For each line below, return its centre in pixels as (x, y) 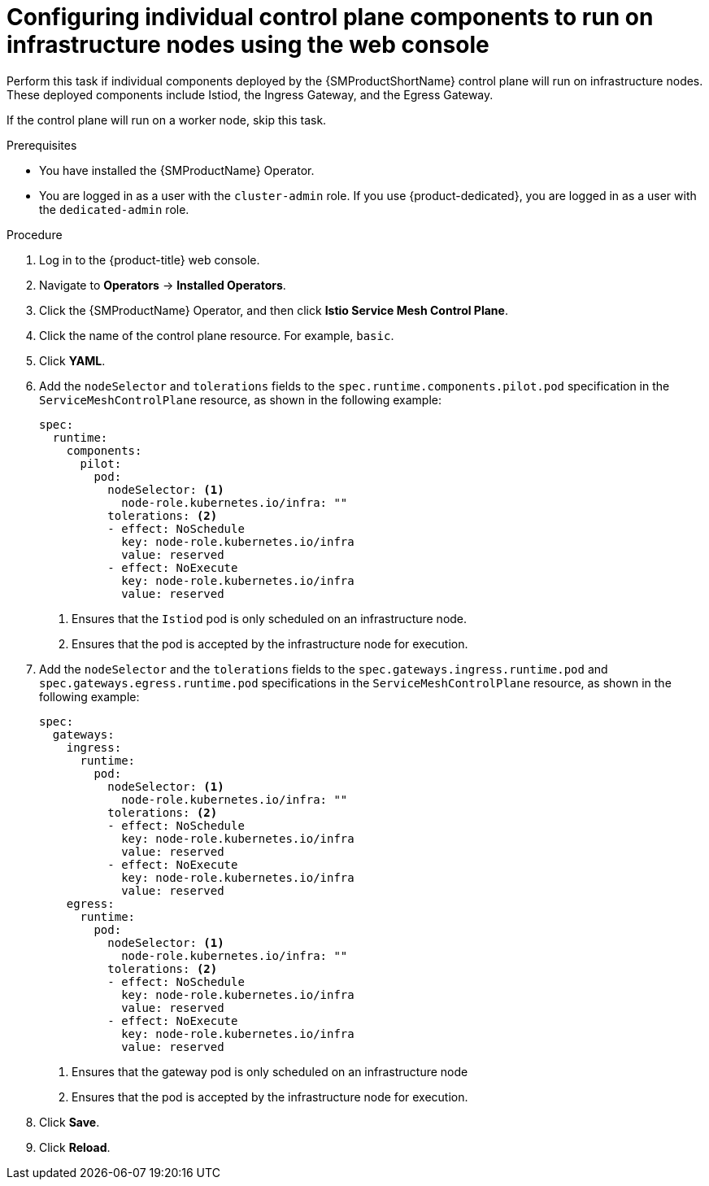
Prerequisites (42, 145)
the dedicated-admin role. (114, 209)
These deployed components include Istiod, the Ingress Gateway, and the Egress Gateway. (250, 94)
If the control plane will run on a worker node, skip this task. (167, 120)
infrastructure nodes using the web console (248, 45)
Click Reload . (75, 1147)
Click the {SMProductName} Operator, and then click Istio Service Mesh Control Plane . (274, 310)
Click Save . (70, 1122)
